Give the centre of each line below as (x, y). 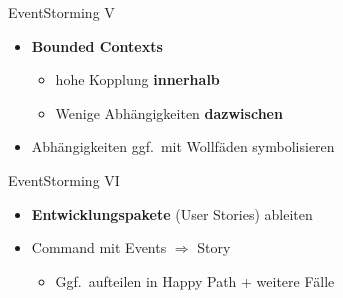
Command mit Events (99, 247)
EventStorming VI (64, 179)
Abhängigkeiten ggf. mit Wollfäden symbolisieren (183, 146)
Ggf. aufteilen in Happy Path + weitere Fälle (195, 280)
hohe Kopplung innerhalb (137, 79)
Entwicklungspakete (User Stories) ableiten (172, 213)
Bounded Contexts (97, 45)
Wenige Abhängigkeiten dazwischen (169, 112)
